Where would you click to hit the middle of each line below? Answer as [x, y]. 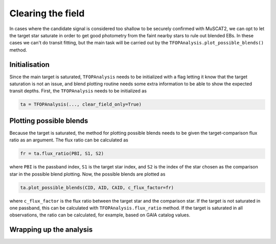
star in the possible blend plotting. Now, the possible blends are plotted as [87, 174]
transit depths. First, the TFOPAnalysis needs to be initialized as [78, 91]
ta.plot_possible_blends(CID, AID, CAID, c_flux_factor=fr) [97, 187]
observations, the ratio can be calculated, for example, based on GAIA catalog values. [100, 215]
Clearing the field [47, 13]
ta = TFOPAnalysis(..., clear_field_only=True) [81, 104]
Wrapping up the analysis [51, 230]
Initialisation [29, 65]
